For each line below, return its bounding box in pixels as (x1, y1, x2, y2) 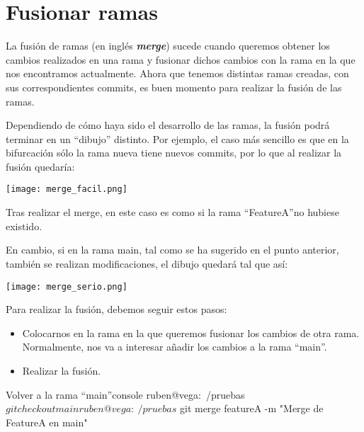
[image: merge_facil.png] (6, 184, 127, 195)
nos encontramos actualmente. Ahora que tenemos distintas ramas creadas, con (6, 66, 349, 81)
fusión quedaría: (6, 159, 75, 174)
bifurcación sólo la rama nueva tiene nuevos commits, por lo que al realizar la (6, 145, 342, 160)
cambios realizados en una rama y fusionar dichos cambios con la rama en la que (6, 52, 356, 67)
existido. (6, 218, 42, 233)
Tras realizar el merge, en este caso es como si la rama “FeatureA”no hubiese (6, 205, 339, 220)
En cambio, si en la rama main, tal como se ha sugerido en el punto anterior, (6, 242, 339, 257)
